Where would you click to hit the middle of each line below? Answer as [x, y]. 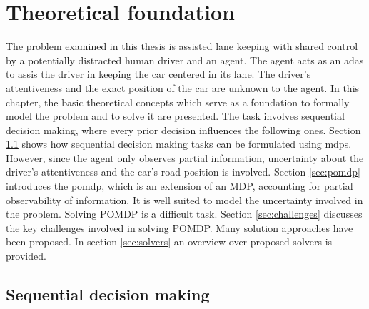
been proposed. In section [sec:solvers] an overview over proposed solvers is [169, 242]
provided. [26, 256]
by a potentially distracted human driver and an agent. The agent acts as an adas [185, 60]
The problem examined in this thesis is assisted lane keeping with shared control [182, 46]
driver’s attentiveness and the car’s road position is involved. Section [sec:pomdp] [183, 172]
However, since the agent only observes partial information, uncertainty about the [185, 157]
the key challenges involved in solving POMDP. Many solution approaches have [180, 227]
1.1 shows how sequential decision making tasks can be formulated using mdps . [179, 144]
